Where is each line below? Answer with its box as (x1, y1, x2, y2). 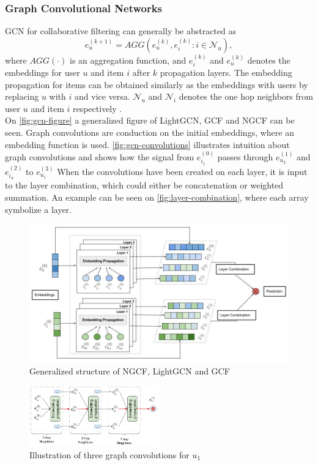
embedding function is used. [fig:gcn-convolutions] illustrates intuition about (5, 138, 290, 151)
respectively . (72, 102, 122, 114)
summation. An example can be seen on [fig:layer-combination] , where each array (5, 191, 309, 204)
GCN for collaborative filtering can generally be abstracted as (5, 24, 237, 37)
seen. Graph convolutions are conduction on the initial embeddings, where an (5, 126, 294, 139)
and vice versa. (75, 90, 130, 103)
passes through (217, 151, 273, 163)
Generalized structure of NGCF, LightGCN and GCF (29, 365, 230, 378)
